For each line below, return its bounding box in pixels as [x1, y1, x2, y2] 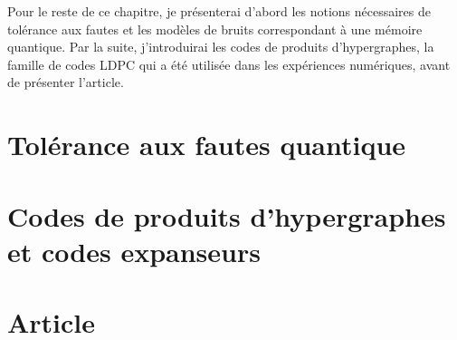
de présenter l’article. [7, 73, 124, 92]
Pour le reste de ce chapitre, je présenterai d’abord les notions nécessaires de [7, 2, 432, 20]
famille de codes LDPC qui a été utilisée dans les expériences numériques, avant [7, 54, 451, 73]
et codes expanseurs [7, 232, 261, 269]
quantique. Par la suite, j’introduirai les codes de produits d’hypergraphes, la [7, 37, 434, 56]
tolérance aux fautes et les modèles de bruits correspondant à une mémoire [7, 19, 423, 38]
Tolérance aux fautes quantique [7, 126, 406, 163]
